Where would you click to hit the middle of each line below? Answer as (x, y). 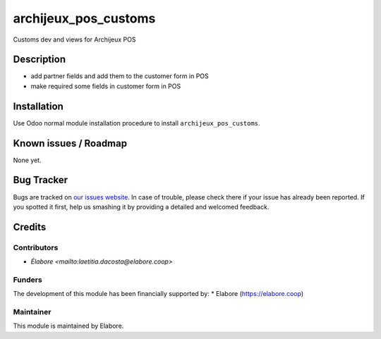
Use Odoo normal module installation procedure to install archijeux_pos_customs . (137, 123)
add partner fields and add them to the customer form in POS (120, 76)
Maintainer (32, 312)
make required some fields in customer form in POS (106, 86)
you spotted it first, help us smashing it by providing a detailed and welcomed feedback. (141, 207)
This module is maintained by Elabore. (68, 326)
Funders (28, 280)
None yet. (27, 160)
